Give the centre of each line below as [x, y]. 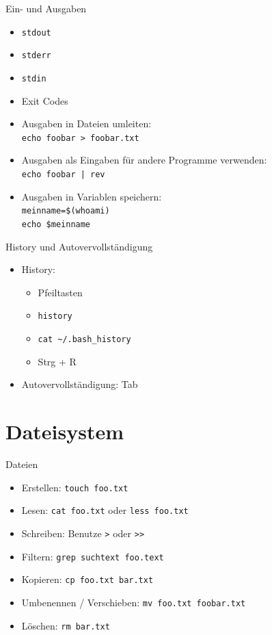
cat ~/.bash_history [84, 339]
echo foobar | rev [63, 174]
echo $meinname [56, 224]
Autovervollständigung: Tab [80, 384]
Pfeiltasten [60, 292]
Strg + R [57, 361]
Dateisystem [65, 431]
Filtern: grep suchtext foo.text [93, 556]
